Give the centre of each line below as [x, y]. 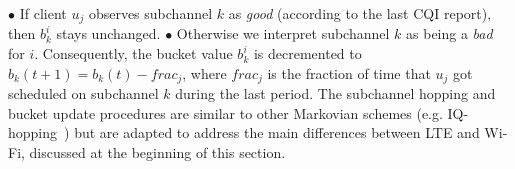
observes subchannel [150, 13]
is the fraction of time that [349, 72]
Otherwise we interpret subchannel [283, 33]
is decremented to [307, 53]
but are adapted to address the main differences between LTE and [277, 132]
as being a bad [449, 33]
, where [204, 72]
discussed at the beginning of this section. [157, 151]
